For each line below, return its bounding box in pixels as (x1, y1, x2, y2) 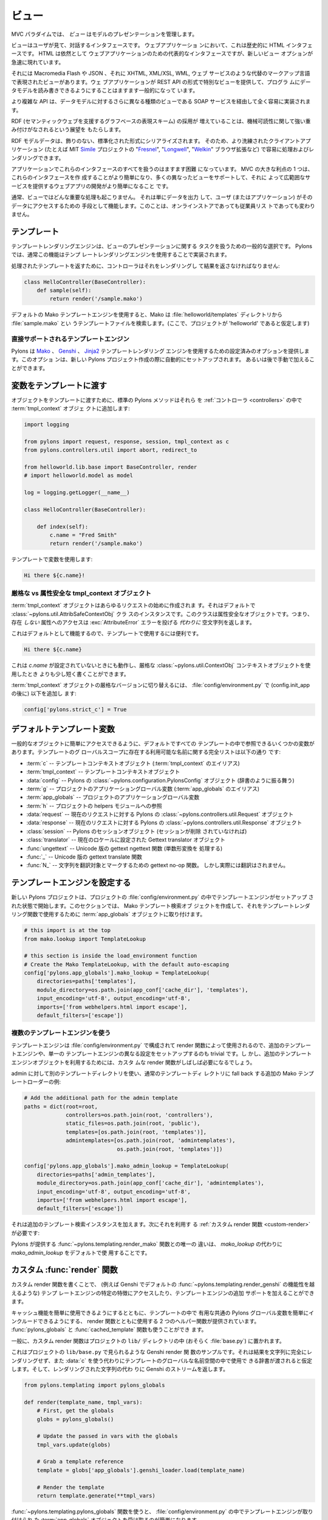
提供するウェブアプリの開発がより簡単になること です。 (32, 182, 172, 190)
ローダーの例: (27, 1078, 61, 1085)
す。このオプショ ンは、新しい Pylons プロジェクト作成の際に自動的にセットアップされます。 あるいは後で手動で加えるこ (11, 356, 315, 363)
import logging (24, 421, 69, 428)
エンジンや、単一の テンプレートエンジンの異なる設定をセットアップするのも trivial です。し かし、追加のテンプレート (16, 1050, 312, 1057)
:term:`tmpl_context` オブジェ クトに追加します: (11, 405, 131, 412)
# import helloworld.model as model (24, 472, 134, 479)
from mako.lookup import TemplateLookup (24, 935, 146, 942)
